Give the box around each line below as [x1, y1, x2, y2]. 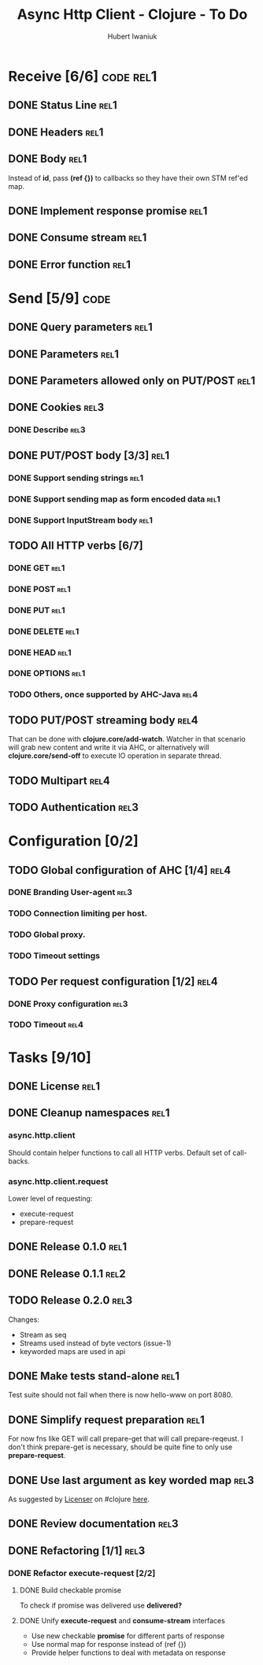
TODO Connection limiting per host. [8, 908, 148, 919]
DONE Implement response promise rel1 [8, 204, 208, 217]
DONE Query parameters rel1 [8, 320, 154, 334]
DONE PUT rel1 [8, 605, 65, 616]
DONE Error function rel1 [8, 257, 131, 271]
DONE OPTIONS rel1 [8, 668, 86, 679]
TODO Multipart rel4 [8, 774, 110, 787]
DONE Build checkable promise [19, 1585, 122, 1595]
